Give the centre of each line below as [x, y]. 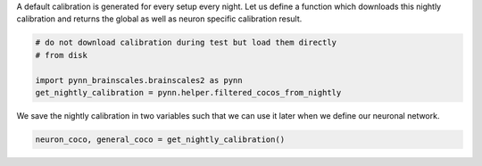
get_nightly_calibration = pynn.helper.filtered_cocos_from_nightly [188, 92]
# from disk [62, 55]
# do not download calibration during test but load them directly [186, 43]
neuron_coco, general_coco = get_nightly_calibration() [160, 139]
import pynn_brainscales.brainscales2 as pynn [139, 80]
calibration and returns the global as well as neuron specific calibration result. [159, 19]
